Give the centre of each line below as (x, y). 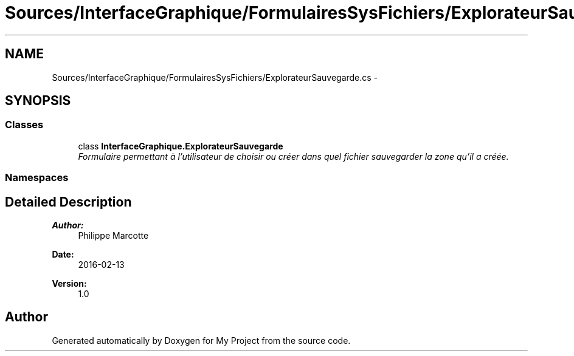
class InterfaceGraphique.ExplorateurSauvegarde (181, 146)
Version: (69, 284)
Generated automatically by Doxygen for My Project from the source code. (201, 340)
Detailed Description (68, 202)
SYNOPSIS (38, 101)
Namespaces (37, 178)
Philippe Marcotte (113, 236)
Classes (24, 125)
